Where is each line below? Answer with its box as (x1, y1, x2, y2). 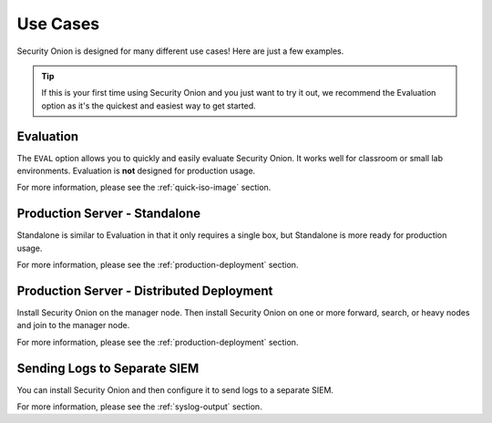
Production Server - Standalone (16, 206, 201, 222)
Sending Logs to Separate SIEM (16, 360, 200, 376)
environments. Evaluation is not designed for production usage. (16, 165, 256, 177)
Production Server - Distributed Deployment (16, 283, 273, 298)
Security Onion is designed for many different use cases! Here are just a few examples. (16, 46, 344, 57)
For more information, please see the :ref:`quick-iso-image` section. (16, 182, 272, 193)
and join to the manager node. (16, 320, 130, 331)
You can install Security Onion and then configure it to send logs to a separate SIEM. (16, 384, 334, 396)
